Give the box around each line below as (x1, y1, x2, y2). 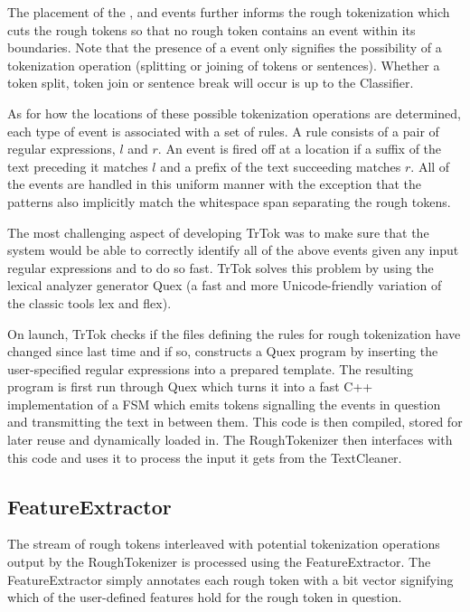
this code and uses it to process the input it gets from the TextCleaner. (7, 447, 402, 466)
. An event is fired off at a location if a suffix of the (157, 139, 442, 158)
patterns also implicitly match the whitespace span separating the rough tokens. (7, 192, 451, 211)
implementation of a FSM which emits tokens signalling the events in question (7, 394, 441, 413)
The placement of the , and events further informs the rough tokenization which (7, 3, 450, 21)
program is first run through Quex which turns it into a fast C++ (7, 377, 373, 396)
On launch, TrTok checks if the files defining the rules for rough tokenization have (7, 324, 461, 343)
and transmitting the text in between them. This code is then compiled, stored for (7, 412, 463, 431)
